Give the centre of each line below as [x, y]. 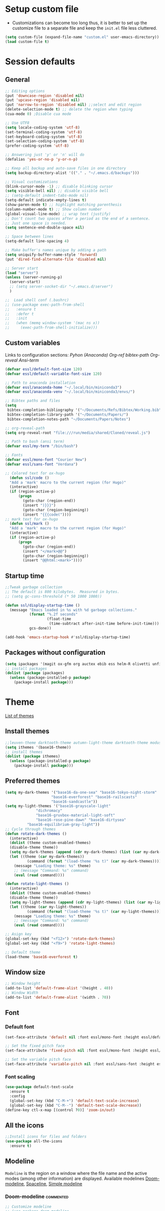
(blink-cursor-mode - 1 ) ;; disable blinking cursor [59, 186]
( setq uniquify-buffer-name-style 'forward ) [51, 255]
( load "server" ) [22, 273]
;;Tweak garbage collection [34, 587]
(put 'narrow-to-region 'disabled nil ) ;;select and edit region [73, 105]
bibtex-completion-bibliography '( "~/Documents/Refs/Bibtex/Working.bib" [84, 410]
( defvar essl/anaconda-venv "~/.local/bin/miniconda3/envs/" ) [70, 392]
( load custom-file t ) [27, 41]
